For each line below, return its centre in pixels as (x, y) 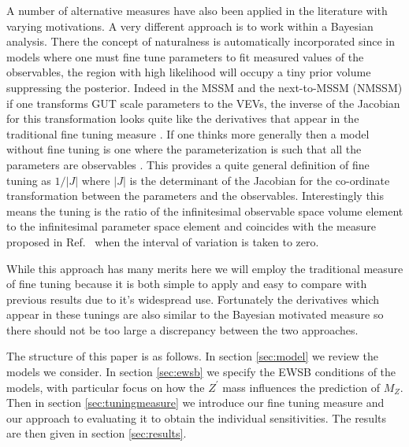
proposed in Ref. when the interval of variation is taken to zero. (163, 241)
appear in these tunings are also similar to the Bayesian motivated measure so (195, 314)
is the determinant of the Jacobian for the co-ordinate (260, 180)
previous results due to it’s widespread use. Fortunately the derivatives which (193, 299)
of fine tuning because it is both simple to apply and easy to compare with (187, 284)
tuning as (29, 180)
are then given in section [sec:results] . (97, 433)
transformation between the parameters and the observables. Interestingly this (195, 196)
